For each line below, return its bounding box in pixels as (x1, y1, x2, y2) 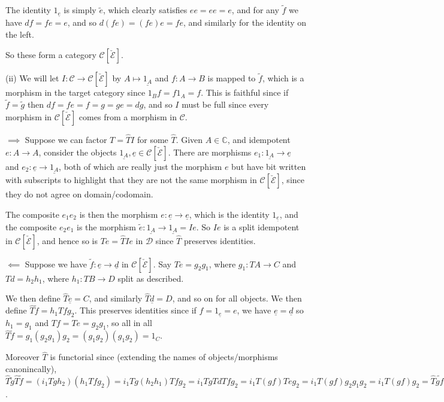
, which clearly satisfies (102, 4, 188, 16)
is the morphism (77, 220, 136, 233)
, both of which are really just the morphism (59, 160, 222, 172)
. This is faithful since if (201, 86, 289, 99)
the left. (5, 28, 34, 40)
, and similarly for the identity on (183, 16, 307, 29)
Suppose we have (25, 257, 87, 270)
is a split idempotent (223, 220, 300, 233)
